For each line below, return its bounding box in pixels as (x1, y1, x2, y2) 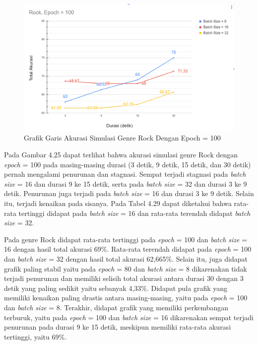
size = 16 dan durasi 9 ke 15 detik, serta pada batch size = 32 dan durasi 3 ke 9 (4, 178, 247, 189)
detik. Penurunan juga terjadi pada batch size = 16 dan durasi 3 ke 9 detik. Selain (4, 188, 254, 199)
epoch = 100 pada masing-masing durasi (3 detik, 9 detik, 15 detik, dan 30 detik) (4, 159, 251, 169)
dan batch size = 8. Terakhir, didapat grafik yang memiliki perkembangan (4, 302, 229, 312)
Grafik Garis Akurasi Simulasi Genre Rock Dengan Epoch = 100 (24, 133, 221, 143)
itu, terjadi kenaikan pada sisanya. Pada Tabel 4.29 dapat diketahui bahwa (4, 198, 232, 208)
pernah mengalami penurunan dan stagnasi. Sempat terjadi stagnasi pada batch (4, 169, 246, 179)
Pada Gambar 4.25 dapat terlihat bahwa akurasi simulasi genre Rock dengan (4, 149, 238, 160)
